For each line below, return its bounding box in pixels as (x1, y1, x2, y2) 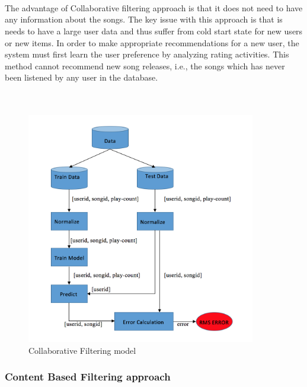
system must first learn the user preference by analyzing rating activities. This (5, 48, 289, 60)
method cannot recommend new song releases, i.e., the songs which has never (5, 59, 285, 72)
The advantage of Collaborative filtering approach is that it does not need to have (5, 1, 303, 14)
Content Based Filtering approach (5, 369, 171, 384)
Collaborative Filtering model (28, 344, 136, 356)
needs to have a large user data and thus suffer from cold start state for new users (5, 24, 303, 37)
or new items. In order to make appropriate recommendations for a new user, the (5, 36, 299, 49)
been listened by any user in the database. (5, 71, 158, 84)
